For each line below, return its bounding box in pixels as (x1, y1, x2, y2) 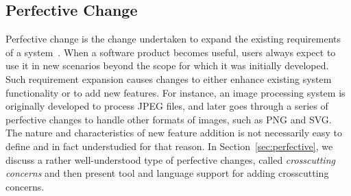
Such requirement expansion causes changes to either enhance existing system (5, 71, 332, 86)
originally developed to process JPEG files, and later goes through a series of (5, 99, 328, 113)
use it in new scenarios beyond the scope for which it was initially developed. (5, 58, 329, 73)
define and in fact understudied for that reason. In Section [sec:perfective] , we (5, 138, 333, 153)
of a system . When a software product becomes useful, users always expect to (5, 45, 336, 59)
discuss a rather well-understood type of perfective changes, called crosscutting (5, 152, 335, 167)
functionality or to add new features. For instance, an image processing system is (5, 85, 346, 99)
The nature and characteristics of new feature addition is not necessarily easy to (5, 125, 343, 140)
